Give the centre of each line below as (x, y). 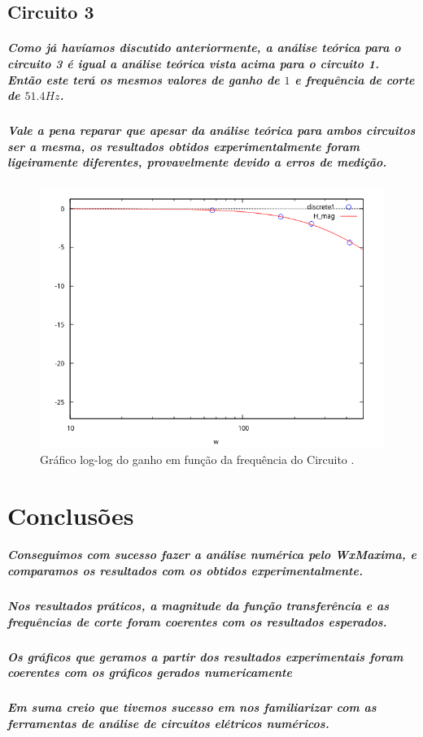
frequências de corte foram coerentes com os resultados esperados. (197, 621)
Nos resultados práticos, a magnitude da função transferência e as (198, 605)
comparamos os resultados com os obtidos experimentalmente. (185, 571)
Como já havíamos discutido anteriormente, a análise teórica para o (204, 48)
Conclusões (71, 515)
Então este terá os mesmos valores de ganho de (144, 79)
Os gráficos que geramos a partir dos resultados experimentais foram (205, 656)
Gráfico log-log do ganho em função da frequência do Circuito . (197, 459)
